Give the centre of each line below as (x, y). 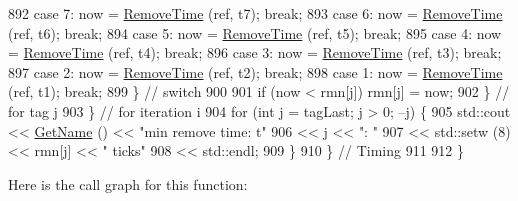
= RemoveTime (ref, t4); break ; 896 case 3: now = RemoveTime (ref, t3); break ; (255, 52)
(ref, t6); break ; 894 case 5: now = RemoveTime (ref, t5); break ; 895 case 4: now (255, 32)
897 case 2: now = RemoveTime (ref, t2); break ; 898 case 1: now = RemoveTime (255, 71)
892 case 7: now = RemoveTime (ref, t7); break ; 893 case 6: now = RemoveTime (255, 13)
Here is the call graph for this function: (128, 183)
